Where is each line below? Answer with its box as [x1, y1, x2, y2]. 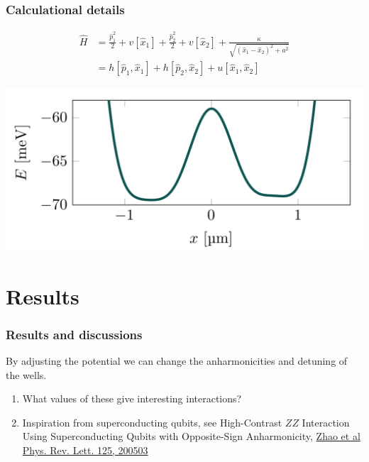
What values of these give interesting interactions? [22, 391, 242, 406]
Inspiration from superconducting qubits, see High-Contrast [22, 414, 282, 429]
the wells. [6, 367, 47, 382]
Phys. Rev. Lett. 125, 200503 [22, 442, 148, 457]
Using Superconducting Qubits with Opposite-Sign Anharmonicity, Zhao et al [22, 429, 360, 444]
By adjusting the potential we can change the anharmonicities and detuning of [6, 353, 348, 368]
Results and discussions [6, 325, 143, 343]
